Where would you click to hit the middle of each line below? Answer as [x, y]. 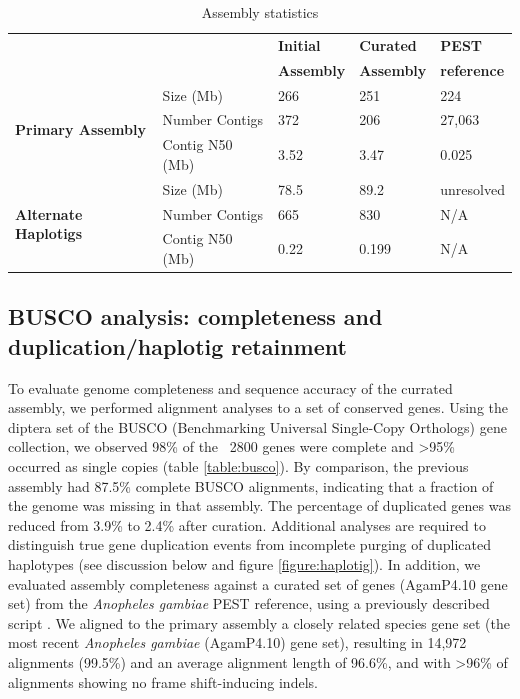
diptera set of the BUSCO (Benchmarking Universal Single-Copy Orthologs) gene [257, 426]
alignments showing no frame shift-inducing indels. [163, 681]
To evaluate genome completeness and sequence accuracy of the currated [230, 387]
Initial [299, 44]
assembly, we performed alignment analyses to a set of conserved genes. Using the [258, 407]
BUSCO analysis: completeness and [195, 316]
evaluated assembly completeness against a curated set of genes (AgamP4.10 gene [258, 583]
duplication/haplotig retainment [177, 345]
